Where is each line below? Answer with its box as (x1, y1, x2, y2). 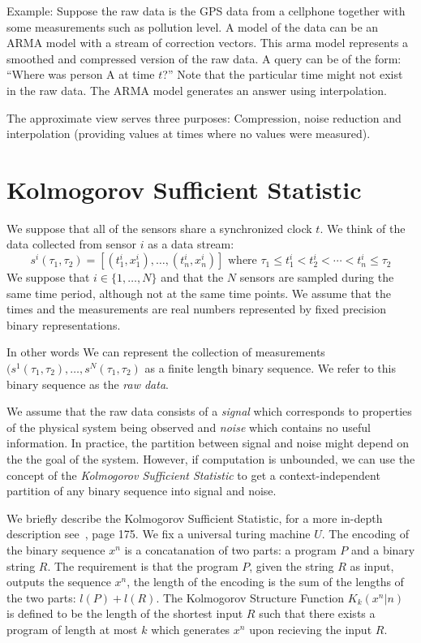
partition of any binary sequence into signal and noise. (6, 482, 277, 499)
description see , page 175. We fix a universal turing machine (6, 525, 311, 542)
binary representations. (6, 316, 121, 333)
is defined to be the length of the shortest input (6, 605, 243, 622)
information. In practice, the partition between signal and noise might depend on (6, 434, 410, 451)
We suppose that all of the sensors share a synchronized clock (6, 219, 312, 236)
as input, (350, 557, 394, 574)
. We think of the (320, 219, 406, 236)
